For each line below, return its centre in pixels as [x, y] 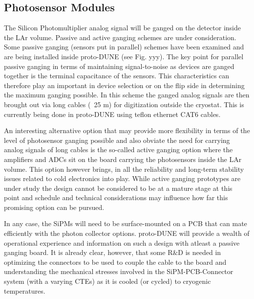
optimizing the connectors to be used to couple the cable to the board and [115, 262]
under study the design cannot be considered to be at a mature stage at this [118, 188]
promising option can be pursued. [54, 207]
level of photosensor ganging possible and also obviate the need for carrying [117, 140]
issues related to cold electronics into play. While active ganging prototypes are [122, 178]
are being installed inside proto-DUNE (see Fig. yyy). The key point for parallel [124, 56]
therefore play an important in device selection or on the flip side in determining [124, 85]
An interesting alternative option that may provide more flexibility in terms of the [127, 130]
